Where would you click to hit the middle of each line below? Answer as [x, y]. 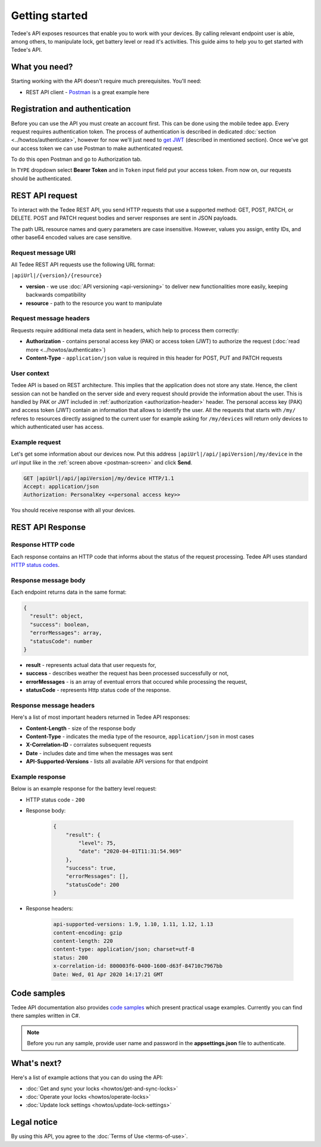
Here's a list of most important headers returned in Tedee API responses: [100, 717]
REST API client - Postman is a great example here [88, 92]
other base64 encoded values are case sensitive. [71, 237]
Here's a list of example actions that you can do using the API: [87, 1077]
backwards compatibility [56, 295]
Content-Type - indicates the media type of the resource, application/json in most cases [140, 737]
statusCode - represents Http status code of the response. [98, 690]
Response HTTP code [43, 545]
